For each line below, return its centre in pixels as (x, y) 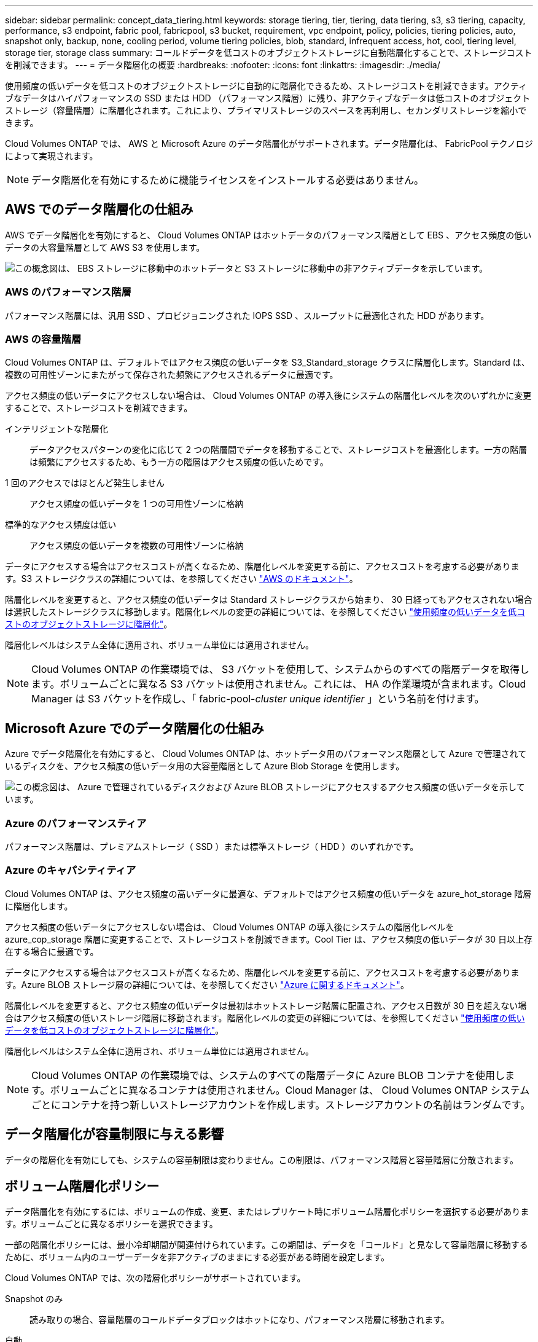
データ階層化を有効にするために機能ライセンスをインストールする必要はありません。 (228, 180)
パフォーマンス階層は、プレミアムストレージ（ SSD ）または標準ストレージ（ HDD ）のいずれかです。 (212, 846)
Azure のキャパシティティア (71, 870)
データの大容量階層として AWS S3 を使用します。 (105, 247)
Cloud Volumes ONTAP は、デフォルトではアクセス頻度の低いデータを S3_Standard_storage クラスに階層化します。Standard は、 (267, 363)
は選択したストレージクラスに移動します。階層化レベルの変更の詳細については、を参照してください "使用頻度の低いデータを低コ (265, 612)
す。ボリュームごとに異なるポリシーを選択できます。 (111, 1224)
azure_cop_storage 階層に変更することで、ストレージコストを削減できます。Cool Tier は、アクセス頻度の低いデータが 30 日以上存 (269, 939)
